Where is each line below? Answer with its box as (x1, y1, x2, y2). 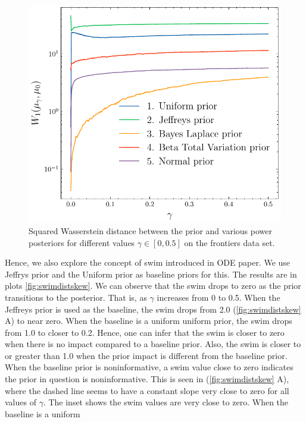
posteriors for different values (29, 236, 135, 248)
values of (5, 396, 36, 408)
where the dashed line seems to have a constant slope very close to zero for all (5, 384, 289, 396)
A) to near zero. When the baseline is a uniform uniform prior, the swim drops (5, 314, 292, 327)
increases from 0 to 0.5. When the (157, 291, 280, 303)
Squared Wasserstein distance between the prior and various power (29, 224, 272, 237)
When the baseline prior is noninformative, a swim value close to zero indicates (5, 361, 293, 373)
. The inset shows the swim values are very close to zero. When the (43, 396, 289, 408)
